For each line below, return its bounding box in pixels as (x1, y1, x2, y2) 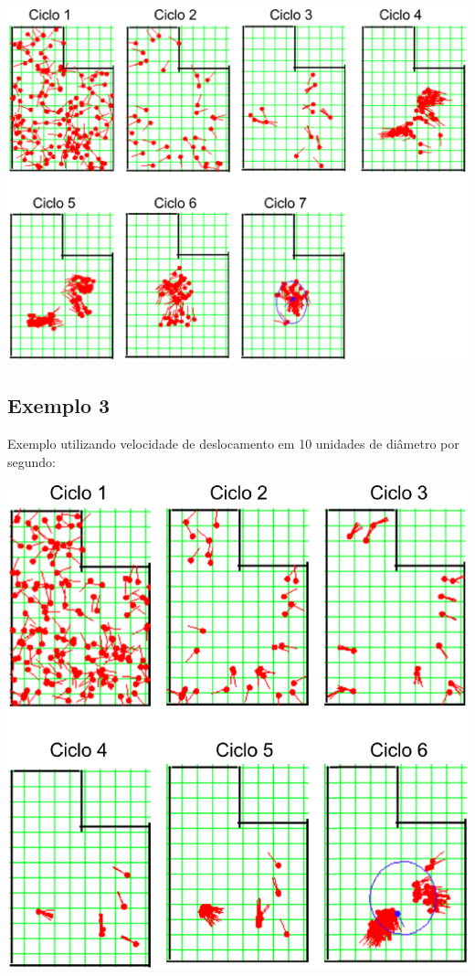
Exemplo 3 (7, 391, 111, 419)
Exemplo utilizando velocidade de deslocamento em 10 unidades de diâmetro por (7, 434, 459, 453)
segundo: (7, 451, 56, 471)
